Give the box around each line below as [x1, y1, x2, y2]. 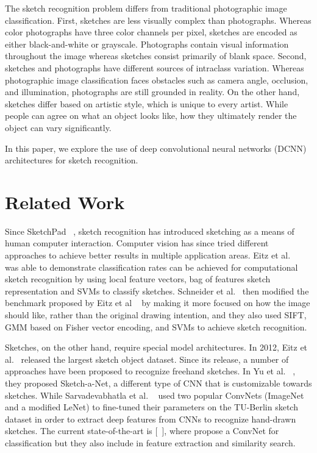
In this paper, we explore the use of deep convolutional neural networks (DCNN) [5, 141, 307, 154]
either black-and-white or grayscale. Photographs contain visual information [5, 37, 289, 50]
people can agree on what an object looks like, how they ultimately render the [5, 109, 297, 122]
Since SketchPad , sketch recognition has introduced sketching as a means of [5, 224, 294, 237]
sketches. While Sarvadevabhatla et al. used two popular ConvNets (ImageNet [5, 388, 304, 401]
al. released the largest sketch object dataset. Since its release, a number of [5, 352, 289, 365]
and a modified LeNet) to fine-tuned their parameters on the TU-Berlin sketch [5, 401, 298, 413]
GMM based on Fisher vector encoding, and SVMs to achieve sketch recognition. [5, 320, 307, 333]
